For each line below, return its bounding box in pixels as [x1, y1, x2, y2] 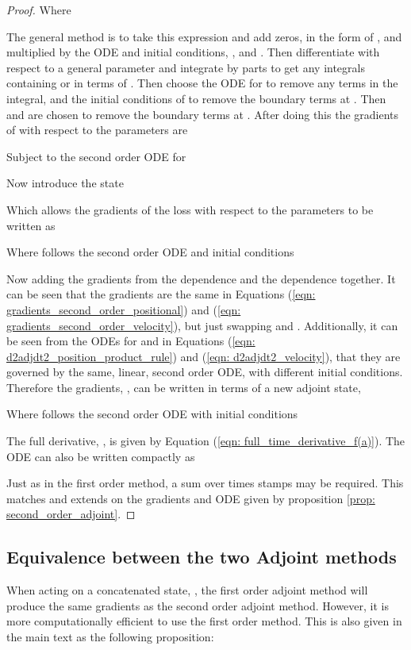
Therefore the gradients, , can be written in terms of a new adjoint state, [6, 379, 361, 395]
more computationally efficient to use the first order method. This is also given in [6, 613, 402, 629]
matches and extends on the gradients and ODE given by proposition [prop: [6, 490, 375, 506]
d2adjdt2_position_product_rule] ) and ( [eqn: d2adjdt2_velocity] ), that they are [6, 348, 401, 364]
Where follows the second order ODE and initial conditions [6, 244, 294, 260]
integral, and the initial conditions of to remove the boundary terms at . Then [6, 90, 386, 106]
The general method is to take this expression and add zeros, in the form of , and [6, 28, 402, 44]
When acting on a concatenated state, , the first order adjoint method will [6, 582, 368, 598]
